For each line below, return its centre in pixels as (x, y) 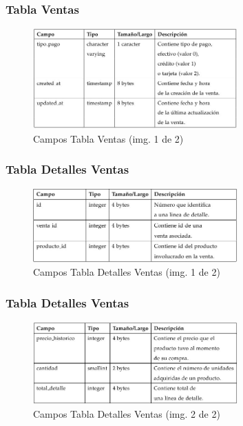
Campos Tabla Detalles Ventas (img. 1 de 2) (127, 272)
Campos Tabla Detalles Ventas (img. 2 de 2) (127, 413)
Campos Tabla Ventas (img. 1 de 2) (108, 138)
